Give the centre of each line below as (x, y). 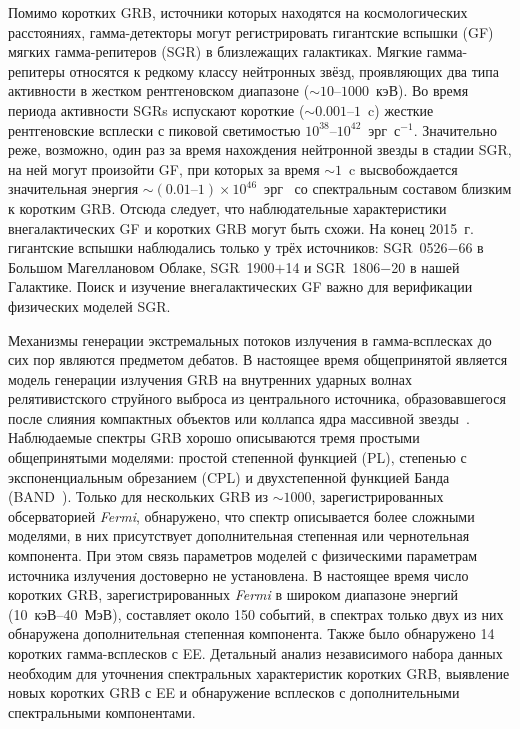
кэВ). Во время (422, 90)
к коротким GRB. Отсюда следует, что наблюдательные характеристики (227, 207)
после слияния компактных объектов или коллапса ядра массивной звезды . (239, 417)
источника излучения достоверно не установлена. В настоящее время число (238, 574)
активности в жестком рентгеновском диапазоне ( (159, 90)
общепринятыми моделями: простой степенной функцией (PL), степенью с (237, 457)
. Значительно (455, 129)
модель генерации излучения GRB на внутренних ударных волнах (210, 378)
